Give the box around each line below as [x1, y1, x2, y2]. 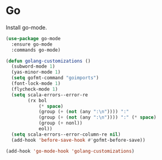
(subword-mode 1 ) [11, 63, 56, 70]
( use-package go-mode [6, 35, 61, 41]
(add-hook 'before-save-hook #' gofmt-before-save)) [11, 137, 146, 143]
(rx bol [28, 97, 47, 103]
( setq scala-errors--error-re [11, 92, 88, 98]
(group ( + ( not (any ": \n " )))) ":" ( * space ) [38, 114, 156, 120]
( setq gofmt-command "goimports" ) [11, 75, 99, 81]
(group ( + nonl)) [38, 120, 83, 127]
